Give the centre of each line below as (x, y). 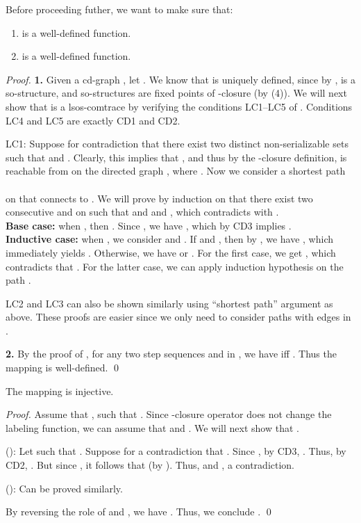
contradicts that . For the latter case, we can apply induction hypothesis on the (175, 266)
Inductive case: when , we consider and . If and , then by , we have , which (169, 239)
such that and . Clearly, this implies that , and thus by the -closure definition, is (176, 157)
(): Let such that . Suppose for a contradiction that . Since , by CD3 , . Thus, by (176, 451)
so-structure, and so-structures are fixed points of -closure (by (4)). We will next (176, 93)
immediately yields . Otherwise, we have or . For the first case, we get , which (171, 252)
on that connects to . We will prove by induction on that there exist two (159, 198)
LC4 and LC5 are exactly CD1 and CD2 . (93, 120)
